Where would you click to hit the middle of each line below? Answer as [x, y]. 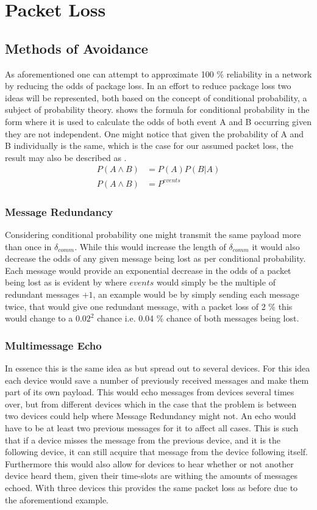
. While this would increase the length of [150, 246]
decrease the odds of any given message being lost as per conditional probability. [155, 258]
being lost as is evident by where [66, 282]
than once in [28, 246]
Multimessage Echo [53, 345]
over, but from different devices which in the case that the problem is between [151, 404]
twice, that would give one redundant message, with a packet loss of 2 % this [149, 306]
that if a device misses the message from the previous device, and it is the [143, 440]
